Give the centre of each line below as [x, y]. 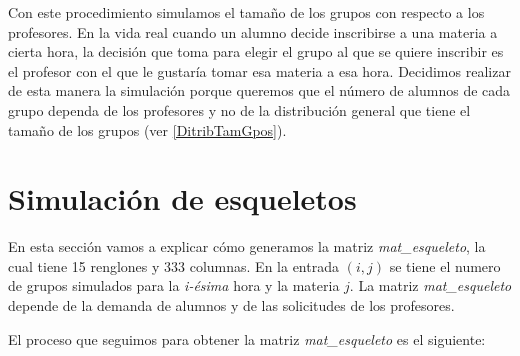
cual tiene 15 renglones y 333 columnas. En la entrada [173, 265]
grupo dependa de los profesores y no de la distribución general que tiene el [239, 109]
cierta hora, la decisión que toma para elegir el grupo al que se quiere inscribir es [256, 51]
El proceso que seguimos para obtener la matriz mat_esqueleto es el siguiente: [247, 338]
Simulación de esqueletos [182, 198]
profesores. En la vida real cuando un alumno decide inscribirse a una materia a [253, 31]
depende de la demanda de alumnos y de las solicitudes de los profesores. [231, 305]
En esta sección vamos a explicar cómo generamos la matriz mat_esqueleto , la [247, 246]
